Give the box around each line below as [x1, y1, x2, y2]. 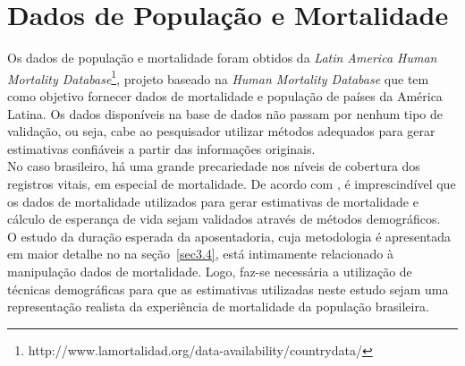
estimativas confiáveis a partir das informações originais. [7, 139, 316, 157]
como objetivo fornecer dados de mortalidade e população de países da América [7, 86, 443, 105]
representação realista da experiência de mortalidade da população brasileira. [7, 297, 429, 316]
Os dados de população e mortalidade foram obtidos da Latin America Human [7, 48, 437, 67]
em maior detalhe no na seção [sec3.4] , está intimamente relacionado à [7, 244, 393, 263]
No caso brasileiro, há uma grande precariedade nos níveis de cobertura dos [7, 157, 420, 175]
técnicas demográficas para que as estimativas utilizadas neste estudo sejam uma [7, 279, 449, 298]
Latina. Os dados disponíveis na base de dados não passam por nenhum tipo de [7, 104, 443, 123]
